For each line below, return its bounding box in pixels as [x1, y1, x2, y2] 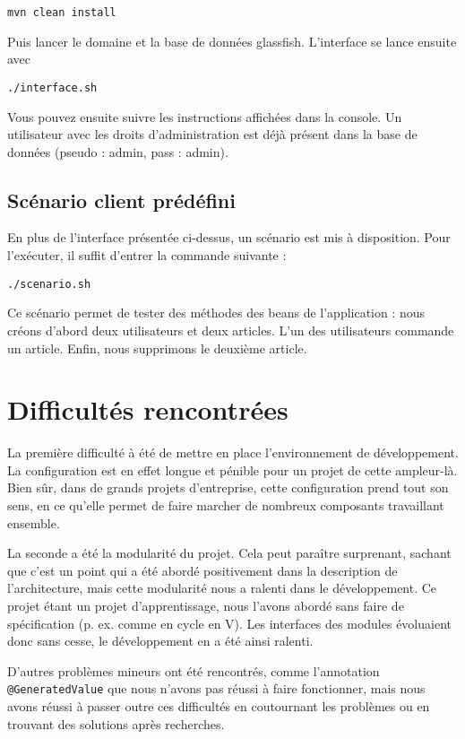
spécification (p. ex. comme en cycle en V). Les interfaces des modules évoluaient [7, 613, 452, 632]
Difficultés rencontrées [7, 391, 288, 428]
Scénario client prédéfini [7, 186, 236, 213]
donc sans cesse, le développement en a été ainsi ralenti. [7, 631, 314, 650]
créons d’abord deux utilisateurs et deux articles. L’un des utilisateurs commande [7, 320, 454, 339]
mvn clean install [7, 6, 116, 19]
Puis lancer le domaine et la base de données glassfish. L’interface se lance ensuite [7, 31, 457, 50]
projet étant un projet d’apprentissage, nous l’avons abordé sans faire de [7, 596, 404, 614]
